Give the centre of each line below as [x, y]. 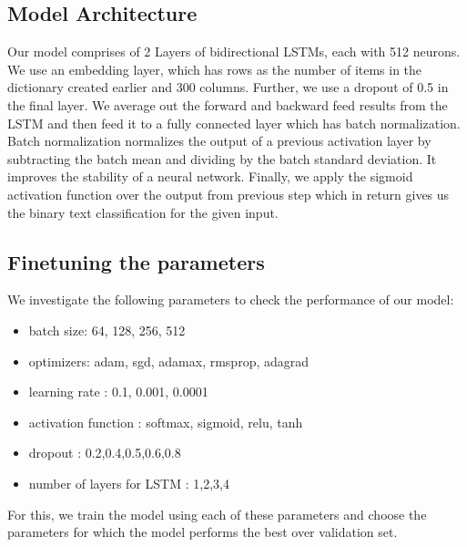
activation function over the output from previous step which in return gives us [228, 194]
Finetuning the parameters [136, 261]
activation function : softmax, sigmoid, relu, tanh [166, 422]
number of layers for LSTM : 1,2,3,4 [129, 483]
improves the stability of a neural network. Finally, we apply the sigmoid [210, 176]
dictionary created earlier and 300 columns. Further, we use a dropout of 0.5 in [228, 87]
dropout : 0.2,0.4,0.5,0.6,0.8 [105, 453]
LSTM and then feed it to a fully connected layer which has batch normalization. [234, 123]
